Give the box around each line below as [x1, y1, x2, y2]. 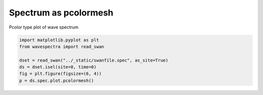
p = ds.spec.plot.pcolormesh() [19, 78, 94, 83]
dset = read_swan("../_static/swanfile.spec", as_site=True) [19, 57, 169, 63]
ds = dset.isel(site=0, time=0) [19, 64, 97, 70]
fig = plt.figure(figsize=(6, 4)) [19, 71, 102, 77]
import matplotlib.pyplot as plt [19, 37, 99, 43]
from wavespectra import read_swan [19, 44, 104, 49]
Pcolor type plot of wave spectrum [9, 24, 79, 30]
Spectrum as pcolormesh [9, 7, 113, 18]
